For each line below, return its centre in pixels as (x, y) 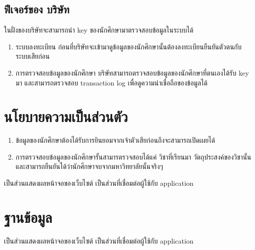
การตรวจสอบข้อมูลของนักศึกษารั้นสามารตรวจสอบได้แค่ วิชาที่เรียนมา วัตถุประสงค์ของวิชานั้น (133, 156)
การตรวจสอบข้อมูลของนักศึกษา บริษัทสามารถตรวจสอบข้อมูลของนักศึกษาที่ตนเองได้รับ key (132, 72)
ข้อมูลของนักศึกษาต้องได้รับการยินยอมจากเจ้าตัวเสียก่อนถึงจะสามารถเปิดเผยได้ (115, 140)
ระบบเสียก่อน (33, 56)
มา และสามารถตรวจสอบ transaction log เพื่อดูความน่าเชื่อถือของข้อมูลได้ (111, 82)
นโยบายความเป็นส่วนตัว (66, 116)
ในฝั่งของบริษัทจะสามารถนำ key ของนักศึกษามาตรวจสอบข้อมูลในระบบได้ (99, 30)
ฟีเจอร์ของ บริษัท (37, 9)
